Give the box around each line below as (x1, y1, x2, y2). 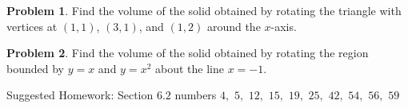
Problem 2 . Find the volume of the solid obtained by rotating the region (6, 44, 369, 61)
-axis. (270, 17, 297, 34)
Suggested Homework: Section (6, 87, 154, 103)
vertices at (6, 17, 58, 34)
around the (206, 17, 261, 34)
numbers (174, 87, 217, 103)
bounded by (6, 60, 64, 76)
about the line (154, 60, 224, 76)
